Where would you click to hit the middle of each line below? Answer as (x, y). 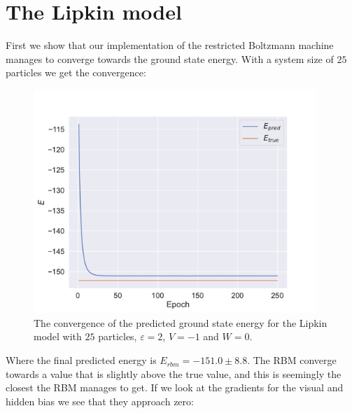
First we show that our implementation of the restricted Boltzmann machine (170, 45)
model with (58, 336)
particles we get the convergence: (76, 72)
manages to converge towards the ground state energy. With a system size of (170, 58)
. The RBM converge (292, 360)
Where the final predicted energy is (81, 360)
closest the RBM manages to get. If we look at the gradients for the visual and (175, 387)
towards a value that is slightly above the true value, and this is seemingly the (174, 373)
